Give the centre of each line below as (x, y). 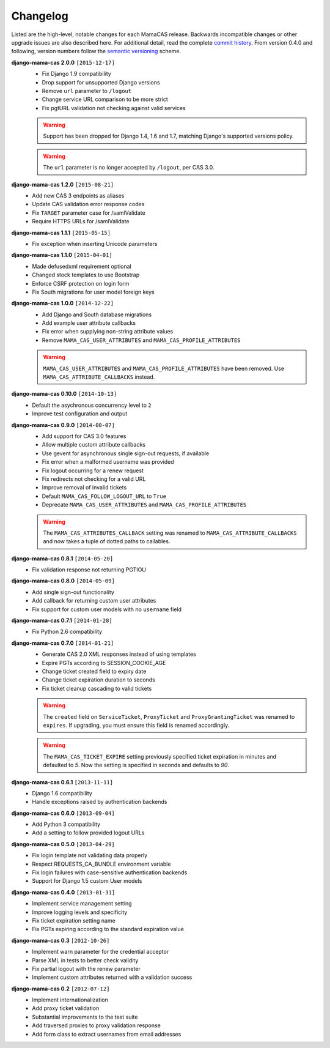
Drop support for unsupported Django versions (101, 82)
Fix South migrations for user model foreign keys (94, 292)
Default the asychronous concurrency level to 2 (92, 405)
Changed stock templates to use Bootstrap (86, 275)
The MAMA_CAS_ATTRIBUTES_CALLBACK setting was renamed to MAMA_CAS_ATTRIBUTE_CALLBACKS (170, 533)
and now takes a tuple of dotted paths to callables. (107, 541)
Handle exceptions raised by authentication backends (100, 802)
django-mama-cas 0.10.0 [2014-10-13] (64, 394)
